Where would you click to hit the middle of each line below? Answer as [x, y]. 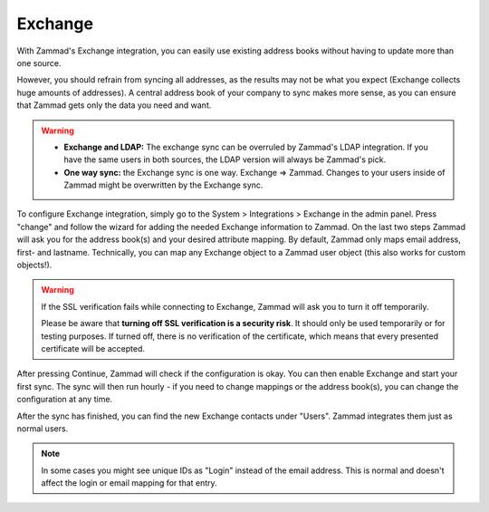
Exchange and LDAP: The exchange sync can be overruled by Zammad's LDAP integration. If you [246, 147]
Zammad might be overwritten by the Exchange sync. [163, 185]
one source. [39, 63]
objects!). [34, 265]
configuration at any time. [65, 400]
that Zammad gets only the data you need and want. [114, 105]
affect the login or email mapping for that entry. [129, 483]
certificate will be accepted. [93, 348]
